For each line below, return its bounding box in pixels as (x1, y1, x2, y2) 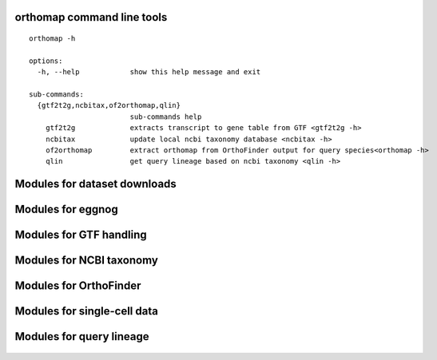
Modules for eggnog (14, 203, 119, 216)
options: (29, 56, 63, 65)
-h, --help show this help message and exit (37, 68, 261, 77)
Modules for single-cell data (14, 304, 159, 318)
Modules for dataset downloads (14, 177, 177, 191)
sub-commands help (129, 112, 202, 121)
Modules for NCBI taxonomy (14, 254, 159, 267)
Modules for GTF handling (14, 228, 147, 242)
